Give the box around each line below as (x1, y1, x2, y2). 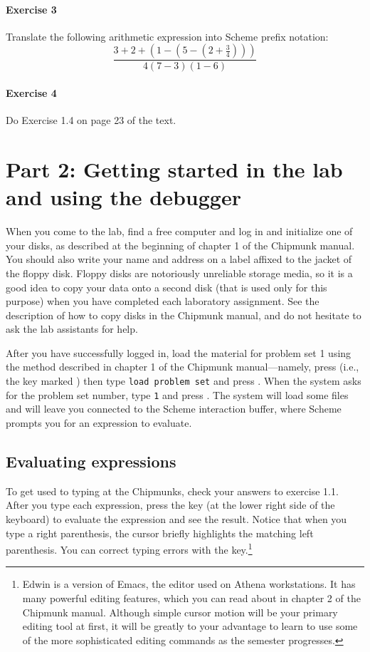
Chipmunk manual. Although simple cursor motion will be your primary (22, 604, 338, 619)
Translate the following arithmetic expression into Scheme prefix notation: (6, 29, 329, 43)
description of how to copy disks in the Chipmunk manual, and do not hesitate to (6, 307, 361, 322)
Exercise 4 (6, 86, 57, 100)
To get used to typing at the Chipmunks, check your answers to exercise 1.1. (6, 483, 339, 498)
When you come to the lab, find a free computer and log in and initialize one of (6, 224, 353, 239)
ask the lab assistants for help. (6, 321, 138, 336)
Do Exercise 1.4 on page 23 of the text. (6, 113, 176, 128)
